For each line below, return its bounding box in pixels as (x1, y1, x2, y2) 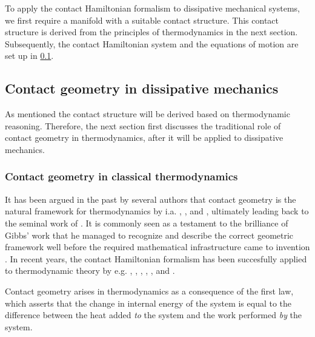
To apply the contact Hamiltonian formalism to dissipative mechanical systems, (5, 2, 300, 14)
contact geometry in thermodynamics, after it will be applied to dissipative (5, 131, 283, 144)
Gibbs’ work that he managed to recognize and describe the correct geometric (5, 228, 294, 241)
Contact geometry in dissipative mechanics (5, 79, 279, 98)
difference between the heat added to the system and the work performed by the (5, 308, 302, 321)
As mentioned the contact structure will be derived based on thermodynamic (5, 107, 290, 120)
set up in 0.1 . (5, 49, 54, 62)
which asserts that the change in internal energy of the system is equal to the (5, 296, 292, 309)
